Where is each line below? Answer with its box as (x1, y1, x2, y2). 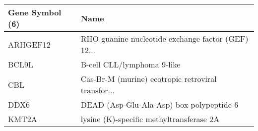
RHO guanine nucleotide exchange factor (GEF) (80, 33, 249, 44)
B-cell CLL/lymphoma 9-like (80, 59, 181, 70)
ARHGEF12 (8, 38, 51, 50)
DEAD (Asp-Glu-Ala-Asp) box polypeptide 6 (80, 99, 239, 110)
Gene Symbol (8, 6, 62, 18)
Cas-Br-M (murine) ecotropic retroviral (80, 73, 217, 84)
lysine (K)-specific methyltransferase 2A (80, 113, 220, 125)
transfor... (80, 84, 115, 96)
